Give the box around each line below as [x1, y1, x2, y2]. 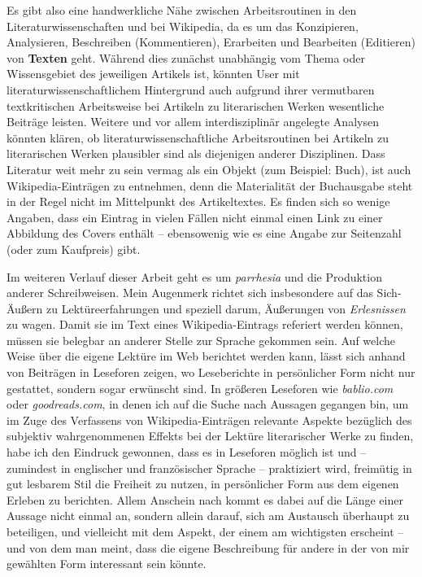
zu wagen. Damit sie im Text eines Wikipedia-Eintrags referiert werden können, [7, 316, 403, 333]
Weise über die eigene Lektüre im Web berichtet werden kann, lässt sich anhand [7, 348, 406, 365]
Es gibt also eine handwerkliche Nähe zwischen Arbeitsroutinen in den [7, 2, 357, 18]
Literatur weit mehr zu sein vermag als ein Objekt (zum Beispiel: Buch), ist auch [7, 160, 411, 177]
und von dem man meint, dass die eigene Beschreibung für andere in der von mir [7, 539, 410, 556]
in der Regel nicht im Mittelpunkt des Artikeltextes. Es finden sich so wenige [7, 193, 390, 210]
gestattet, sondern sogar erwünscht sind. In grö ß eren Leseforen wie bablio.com [7, 379, 394, 396]
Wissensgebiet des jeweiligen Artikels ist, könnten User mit [7, 65, 300, 82]
